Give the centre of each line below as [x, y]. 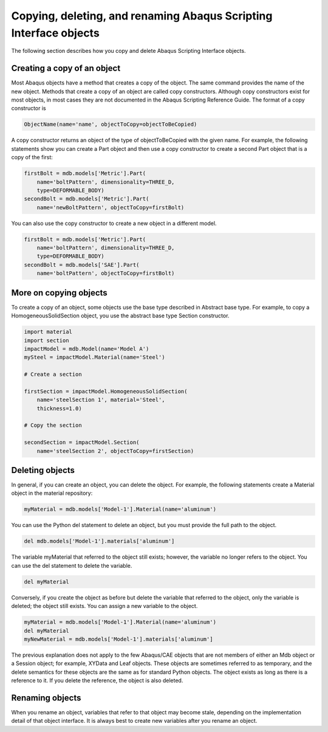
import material [48, 332]
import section [46, 340]
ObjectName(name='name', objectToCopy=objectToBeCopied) [111, 124]
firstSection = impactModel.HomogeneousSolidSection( [106, 391]
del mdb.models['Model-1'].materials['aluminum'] [99, 541]
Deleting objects [43, 470]
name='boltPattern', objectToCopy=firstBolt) [106, 273]
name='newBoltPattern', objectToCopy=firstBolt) [111, 207]
